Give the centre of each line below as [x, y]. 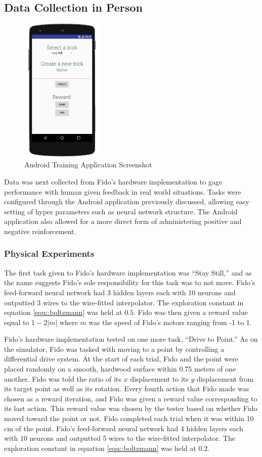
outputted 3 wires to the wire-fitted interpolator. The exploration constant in [124, 302]
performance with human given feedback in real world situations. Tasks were [123, 191]
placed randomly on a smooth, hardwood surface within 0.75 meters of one [120, 369]
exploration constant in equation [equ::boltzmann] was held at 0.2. [107, 448]
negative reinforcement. [40, 231]
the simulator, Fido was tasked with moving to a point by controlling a [114, 349]
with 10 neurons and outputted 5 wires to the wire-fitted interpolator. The [120, 438]
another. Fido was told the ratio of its [63, 378]
